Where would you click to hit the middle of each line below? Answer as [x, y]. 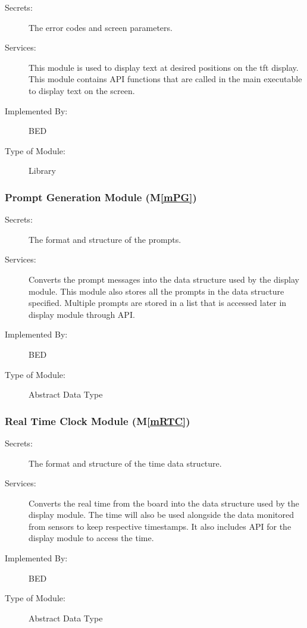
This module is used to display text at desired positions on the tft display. [164, 67]
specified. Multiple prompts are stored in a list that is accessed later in [158, 303]
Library [42, 171]
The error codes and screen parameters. [101, 27]
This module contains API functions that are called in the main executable [165, 79]
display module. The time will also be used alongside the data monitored [162, 515]
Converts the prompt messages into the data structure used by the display [164, 279]
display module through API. [82, 314]
